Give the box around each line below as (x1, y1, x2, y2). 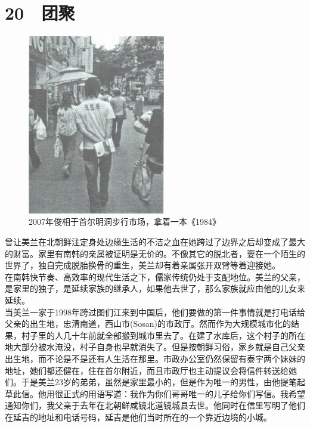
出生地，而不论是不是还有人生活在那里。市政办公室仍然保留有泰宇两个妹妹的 (5, 352, 305, 364)
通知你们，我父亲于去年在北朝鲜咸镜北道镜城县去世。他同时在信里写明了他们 (5, 399, 305, 411)
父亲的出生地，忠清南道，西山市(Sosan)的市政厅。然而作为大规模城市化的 (5, 317, 291, 330)
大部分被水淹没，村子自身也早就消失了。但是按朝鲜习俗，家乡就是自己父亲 (13, 341, 305, 353)
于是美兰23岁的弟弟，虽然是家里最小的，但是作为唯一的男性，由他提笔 (21, 376, 297, 388)
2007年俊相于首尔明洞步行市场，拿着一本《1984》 (29, 215, 221, 228)
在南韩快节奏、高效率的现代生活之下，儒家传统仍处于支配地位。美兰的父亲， (5, 270, 305, 283)
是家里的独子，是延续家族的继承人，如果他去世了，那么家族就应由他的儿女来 (5, 282, 305, 295)
